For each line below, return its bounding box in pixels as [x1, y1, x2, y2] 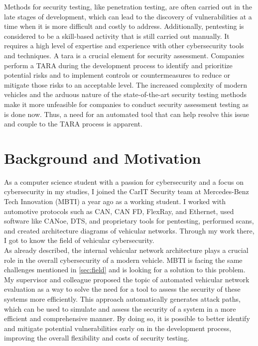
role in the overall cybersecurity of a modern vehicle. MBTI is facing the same [4, 254, 243, 265]
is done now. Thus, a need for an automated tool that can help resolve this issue [4, 109, 250, 119]
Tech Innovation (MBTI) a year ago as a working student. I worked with [4, 196, 226, 207]
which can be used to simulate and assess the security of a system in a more [4, 303, 236, 314]
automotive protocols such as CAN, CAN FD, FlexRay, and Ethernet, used [4, 206, 234, 216]
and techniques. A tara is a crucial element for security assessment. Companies [4, 50, 245, 60]
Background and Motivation [4, 147, 201, 168]
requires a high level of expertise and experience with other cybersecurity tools [4, 40, 244, 51]
